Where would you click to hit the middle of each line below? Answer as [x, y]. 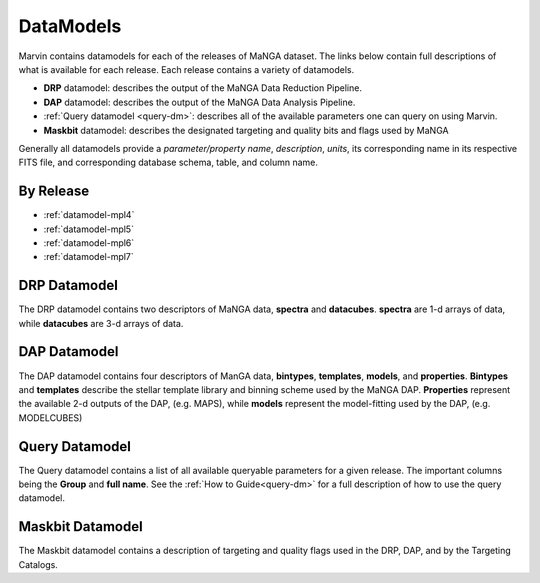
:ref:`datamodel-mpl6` [89, 242]
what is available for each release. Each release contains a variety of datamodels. [186, 69]
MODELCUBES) [50, 417]
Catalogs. [38, 564]
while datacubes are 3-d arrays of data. [101, 323]
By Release [54, 191]
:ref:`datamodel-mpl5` [89, 229]
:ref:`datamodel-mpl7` [88, 257]
